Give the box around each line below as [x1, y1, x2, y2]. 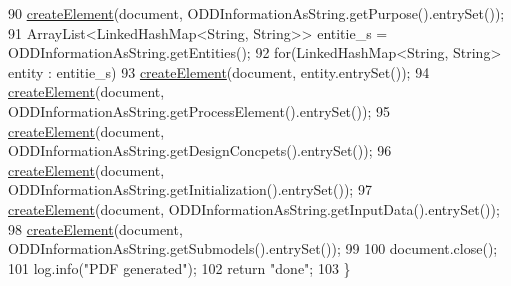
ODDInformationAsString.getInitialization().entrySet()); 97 [8, 179, 372, 200]
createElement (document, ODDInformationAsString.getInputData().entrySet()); [8, 198, 500, 219]
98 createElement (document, [8, 218, 183, 239]
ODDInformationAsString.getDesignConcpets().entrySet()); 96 [8, 140, 392, 161]
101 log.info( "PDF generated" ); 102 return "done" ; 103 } [8, 257, 351, 278]
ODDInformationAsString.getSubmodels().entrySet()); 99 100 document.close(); [8, 238, 498, 259]
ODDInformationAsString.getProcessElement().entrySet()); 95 [8, 100, 390, 121]
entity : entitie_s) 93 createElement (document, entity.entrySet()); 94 [8, 61, 430, 82]
